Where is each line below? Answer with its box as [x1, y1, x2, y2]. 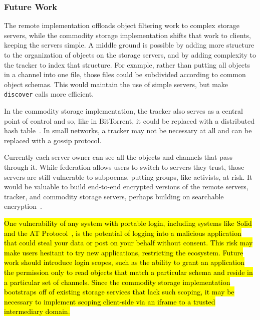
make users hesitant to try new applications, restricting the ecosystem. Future [4, 247, 243, 257]
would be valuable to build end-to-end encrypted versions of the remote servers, [4, 181, 248, 192]
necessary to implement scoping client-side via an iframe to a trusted [4, 296, 215, 306]
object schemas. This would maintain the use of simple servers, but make [4, 79, 228, 89]
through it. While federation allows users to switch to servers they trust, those [4, 162, 244, 172]
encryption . [4, 201, 42, 211]
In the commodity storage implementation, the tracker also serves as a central [4, 106, 243, 116]
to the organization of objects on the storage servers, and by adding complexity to [4, 50, 256, 60]
